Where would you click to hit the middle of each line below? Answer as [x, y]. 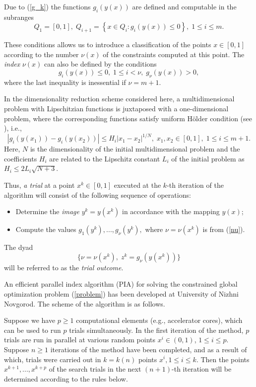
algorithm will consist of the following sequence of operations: [97, 194]
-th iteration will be [202, 369]
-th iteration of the [195, 185]
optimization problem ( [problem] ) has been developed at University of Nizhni [121, 293]
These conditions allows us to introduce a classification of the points [108, 44]
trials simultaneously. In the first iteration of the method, [156, 330]
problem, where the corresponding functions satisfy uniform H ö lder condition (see [128, 118]
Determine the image [47, 211]
